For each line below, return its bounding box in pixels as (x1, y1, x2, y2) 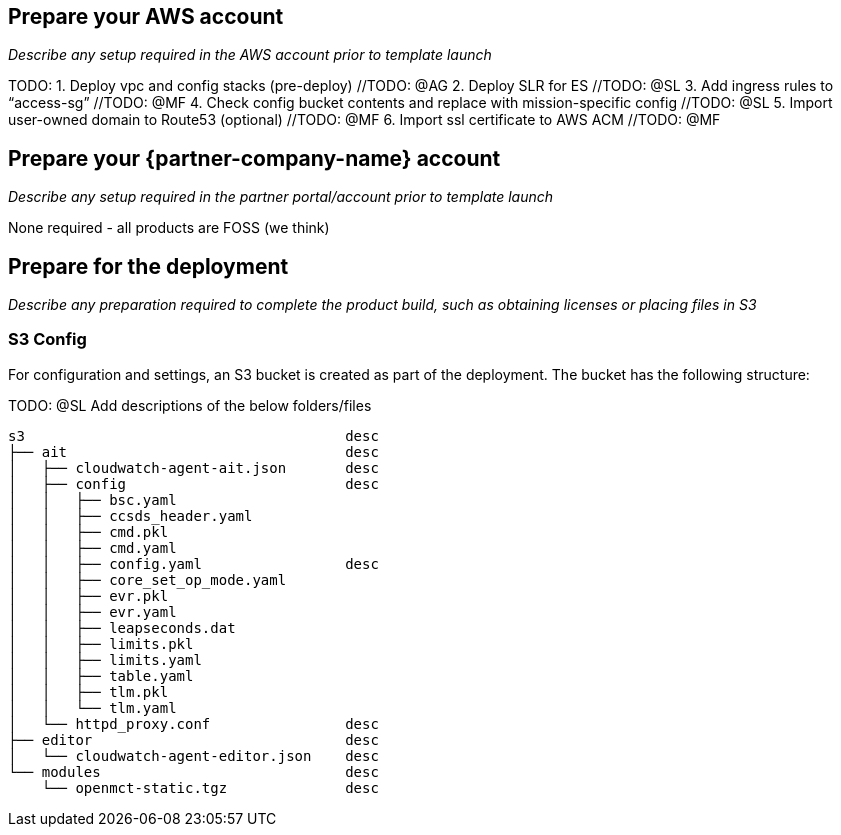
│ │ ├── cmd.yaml (8, 539, 177, 556)
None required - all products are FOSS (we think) (8, 219, 330, 237)
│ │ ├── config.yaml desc (8, 555, 379, 572)
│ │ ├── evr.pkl (8, 587, 169, 604)
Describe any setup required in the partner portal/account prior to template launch (8, 188, 554, 206)
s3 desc (8, 427, 379, 444)
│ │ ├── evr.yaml (8, 603, 177, 620)
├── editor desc (8, 731, 379, 748)
